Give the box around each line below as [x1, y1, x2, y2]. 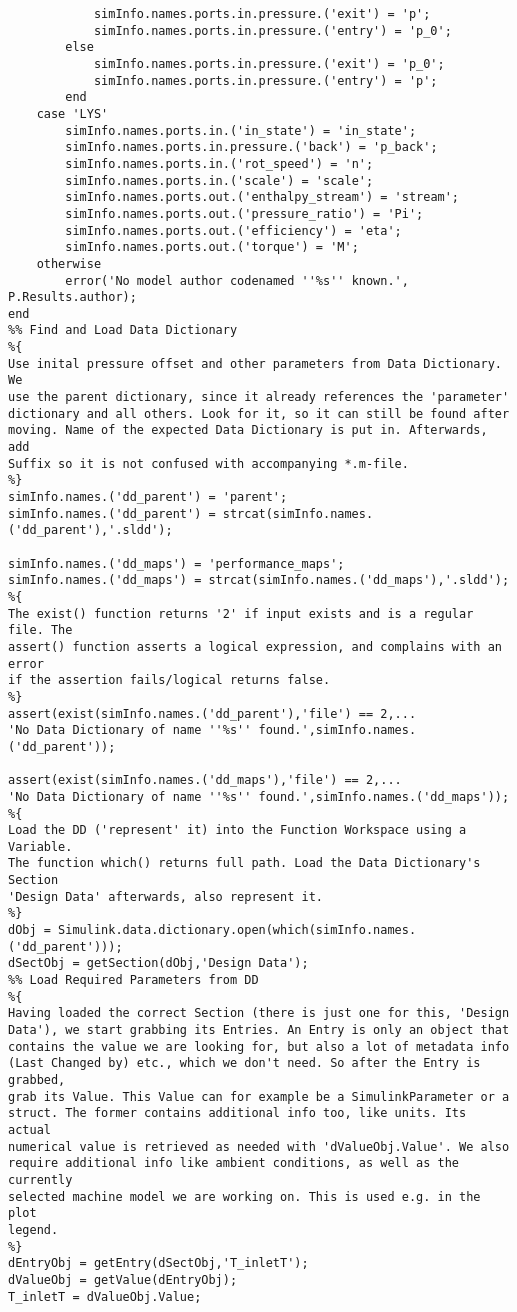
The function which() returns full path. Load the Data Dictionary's [8, 856, 481, 871]
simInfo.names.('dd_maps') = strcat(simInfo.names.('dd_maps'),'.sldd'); [8, 573, 510, 588]
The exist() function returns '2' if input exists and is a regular [8, 606, 474, 621]
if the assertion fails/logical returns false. [8, 673, 331, 688]
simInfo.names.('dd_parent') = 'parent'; [8, 490, 288, 505]
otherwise [36, 256, 102, 271]
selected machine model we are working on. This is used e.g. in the [8, 1189, 481, 1204]
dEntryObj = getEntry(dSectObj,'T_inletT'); [8, 1256, 309, 1271]
